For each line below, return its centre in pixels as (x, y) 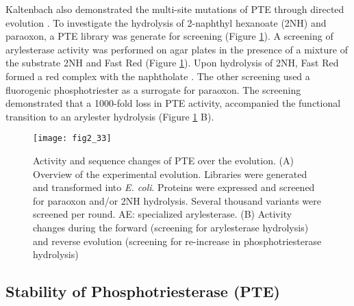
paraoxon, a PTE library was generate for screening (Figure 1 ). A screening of (169, 36)
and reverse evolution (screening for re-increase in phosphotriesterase (177, 241)
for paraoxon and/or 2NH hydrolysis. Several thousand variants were (177, 200)
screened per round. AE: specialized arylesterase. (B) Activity (163, 214)
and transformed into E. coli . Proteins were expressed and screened (174, 187)
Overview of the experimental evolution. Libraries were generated (170, 174)
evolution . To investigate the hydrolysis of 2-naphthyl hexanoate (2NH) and (166, 22)
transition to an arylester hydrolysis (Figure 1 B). (110, 116)
